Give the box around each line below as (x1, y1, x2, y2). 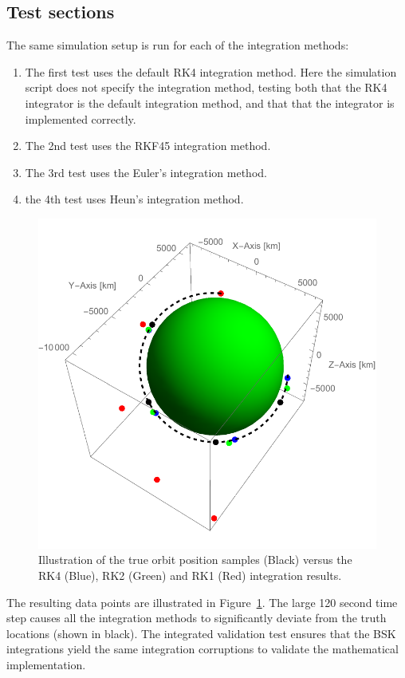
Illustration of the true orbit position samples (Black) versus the (38, 551, 352, 568)
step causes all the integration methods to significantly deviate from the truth (6, 609, 387, 626)
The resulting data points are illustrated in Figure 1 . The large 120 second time (6, 593, 398, 610)
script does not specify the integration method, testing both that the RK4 (25, 79, 387, 96)
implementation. (6, 656, 86, 672)
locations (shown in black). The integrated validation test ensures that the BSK (6, 625, 396, 641)
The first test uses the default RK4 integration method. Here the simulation (25, 63, 397, 80)
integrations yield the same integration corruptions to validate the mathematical (6, 641, 399, 657)
